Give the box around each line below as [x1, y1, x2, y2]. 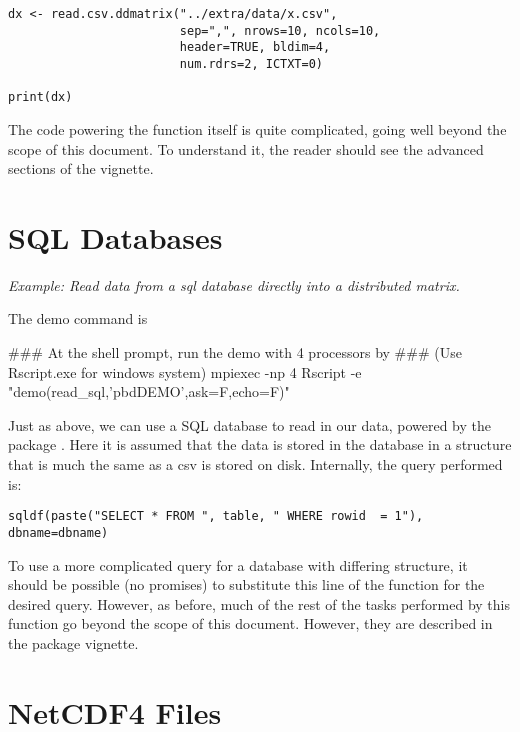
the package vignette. [8, 632, 139, 653]
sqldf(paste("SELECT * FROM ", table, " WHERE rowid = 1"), [8, 509, 424, 524]
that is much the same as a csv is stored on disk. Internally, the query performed [8, 454, 503, 474]
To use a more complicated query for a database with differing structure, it [8, 554, 468, 575]
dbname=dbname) [8, 525, 109, 540]
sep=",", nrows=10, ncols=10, [179, 23, 381, 38]
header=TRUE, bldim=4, [179, 40, 331, 55]
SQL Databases [8, 216, 223, 257]
